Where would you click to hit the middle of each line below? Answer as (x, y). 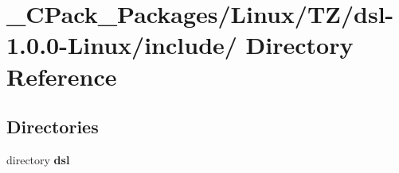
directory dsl (38, 159)
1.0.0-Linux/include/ (122, 45)
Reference (62, 76)
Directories (53, 127)
